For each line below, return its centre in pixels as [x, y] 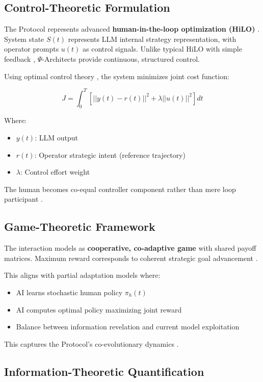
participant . [23, 199]
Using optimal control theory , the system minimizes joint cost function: [117, 76]
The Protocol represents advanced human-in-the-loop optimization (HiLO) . [132, 29]
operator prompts [32, 49]
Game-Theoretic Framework [80, 226]
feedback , [20, 58]
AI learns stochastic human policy [69, 292]
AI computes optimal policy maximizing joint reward [99, 309]
